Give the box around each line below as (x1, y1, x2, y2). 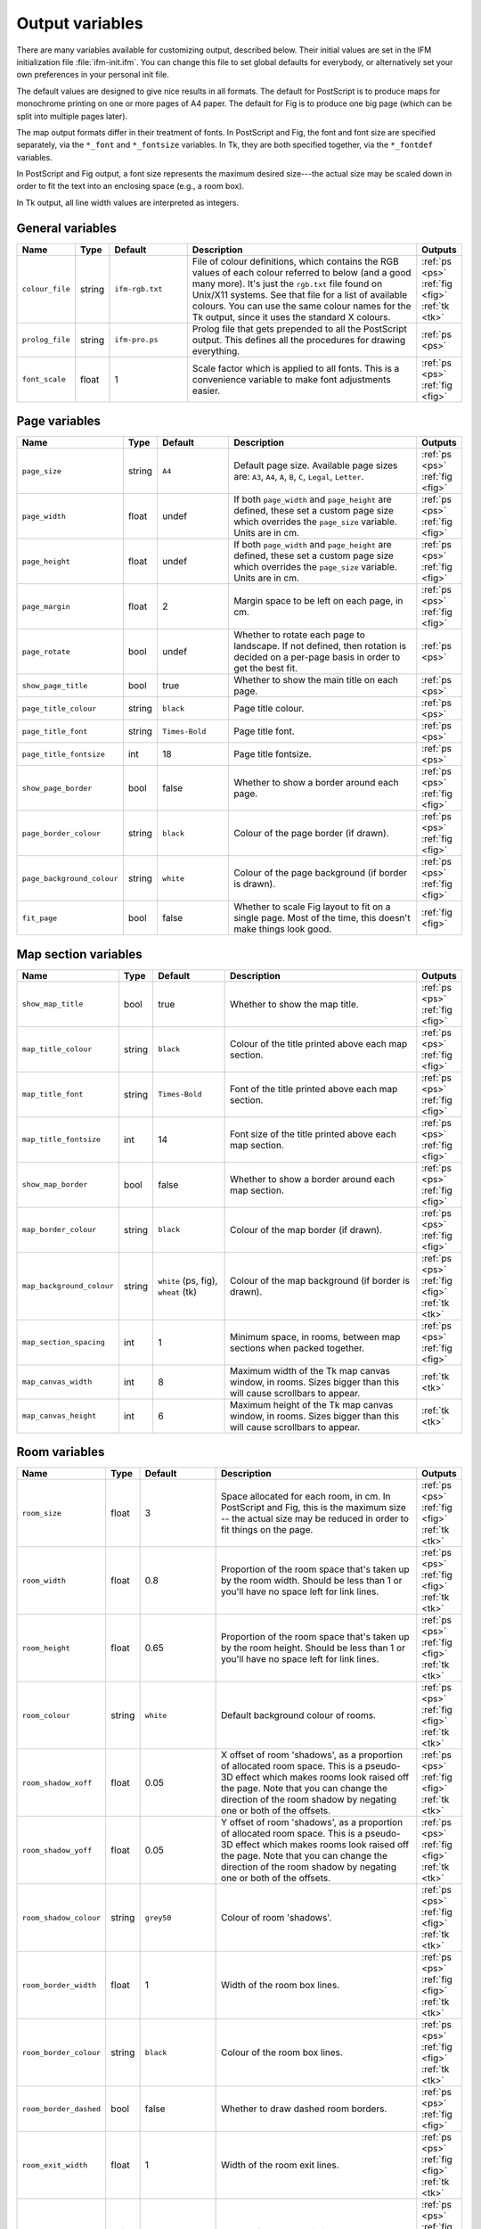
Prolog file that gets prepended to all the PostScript (192, 322, 407, 334)
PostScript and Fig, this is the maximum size (221, 1501, 407, 1514)
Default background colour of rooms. (221, 1709, 376, 1722)
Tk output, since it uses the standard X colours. (192, 310, 391, 323)
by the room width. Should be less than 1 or (221, 1575, 403, 1587)
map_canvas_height (21, 1411, 97, 1421)
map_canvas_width (21, 1378, 93, 1386)
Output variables (16, 13, 143, 33)
